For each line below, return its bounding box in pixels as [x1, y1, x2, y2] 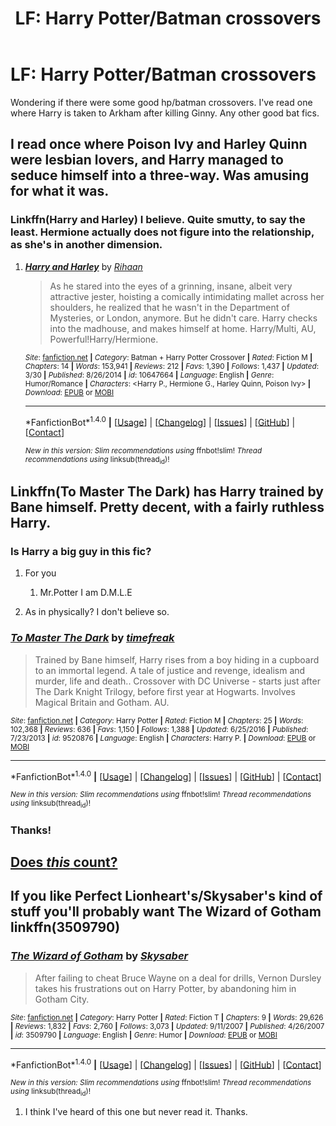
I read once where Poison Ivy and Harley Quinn [10, 136, 308, 153]
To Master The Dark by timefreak [10, 631, 175, 645]
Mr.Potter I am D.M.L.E [39, 587, 133, 599]
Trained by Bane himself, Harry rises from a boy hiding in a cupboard [34, 653, 320, 666]
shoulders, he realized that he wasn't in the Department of [49, 301, 290, 313]
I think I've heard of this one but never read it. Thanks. [24, 1105, 248, 1117]
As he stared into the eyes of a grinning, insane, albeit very [49, 280, 293, 292]
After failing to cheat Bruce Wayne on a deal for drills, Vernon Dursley [34, 972, 322, 984]
